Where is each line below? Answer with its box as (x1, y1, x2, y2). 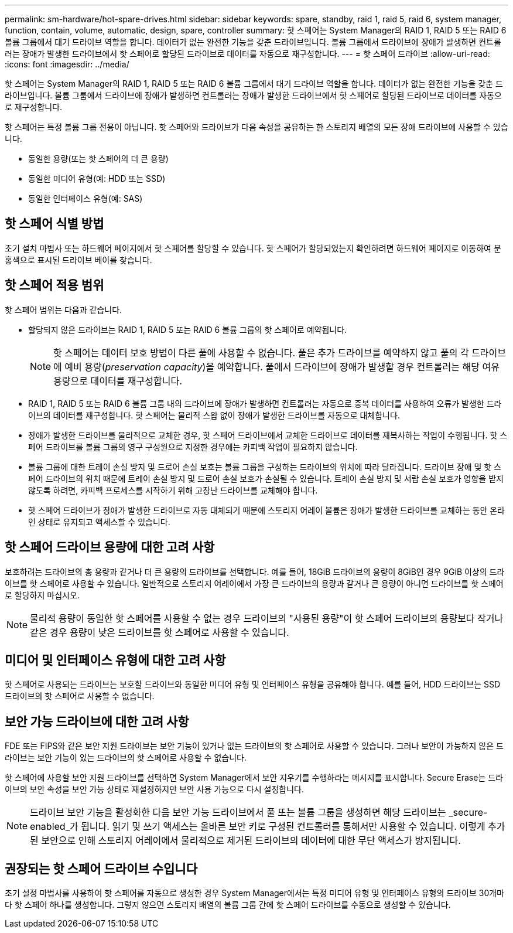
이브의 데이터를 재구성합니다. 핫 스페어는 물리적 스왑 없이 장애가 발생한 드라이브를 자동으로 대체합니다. (28, 410, 400, 420)
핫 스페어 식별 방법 (5, 216, 104, 231)
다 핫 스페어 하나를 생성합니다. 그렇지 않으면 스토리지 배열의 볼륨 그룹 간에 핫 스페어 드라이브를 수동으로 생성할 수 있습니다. (5, 900, 451, 910)
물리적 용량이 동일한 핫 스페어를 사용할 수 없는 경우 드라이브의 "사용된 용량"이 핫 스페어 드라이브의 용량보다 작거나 (30, 612, 504, 624)
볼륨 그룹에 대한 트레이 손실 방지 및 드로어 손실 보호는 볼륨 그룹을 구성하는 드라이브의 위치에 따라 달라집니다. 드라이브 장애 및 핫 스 (28, 461, 501, 472)
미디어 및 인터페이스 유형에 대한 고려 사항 (5, 652, 226, 668)
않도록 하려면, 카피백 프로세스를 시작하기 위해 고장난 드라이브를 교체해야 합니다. (28, 485, 318, 495)
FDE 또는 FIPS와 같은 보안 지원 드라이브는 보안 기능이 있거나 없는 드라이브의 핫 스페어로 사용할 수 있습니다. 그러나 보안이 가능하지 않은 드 (5, 741, 504, 751)
